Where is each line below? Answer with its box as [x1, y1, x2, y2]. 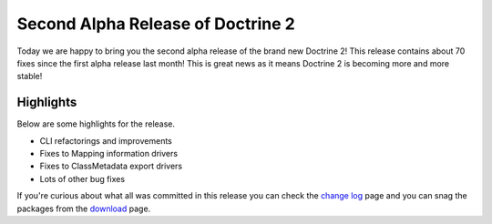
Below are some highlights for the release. [16, 118, 176, 129]
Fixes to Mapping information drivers [39, 148, 178, 159]
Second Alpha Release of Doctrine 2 [16, 14, 295, 34]
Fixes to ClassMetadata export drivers [39, 160, 182, 172]
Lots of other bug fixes [39, 173, 126, 184]
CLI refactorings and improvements [39, 135, 172, 146]
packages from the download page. [16, 203, 151, 214]
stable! [16, 71, 43, 82]
